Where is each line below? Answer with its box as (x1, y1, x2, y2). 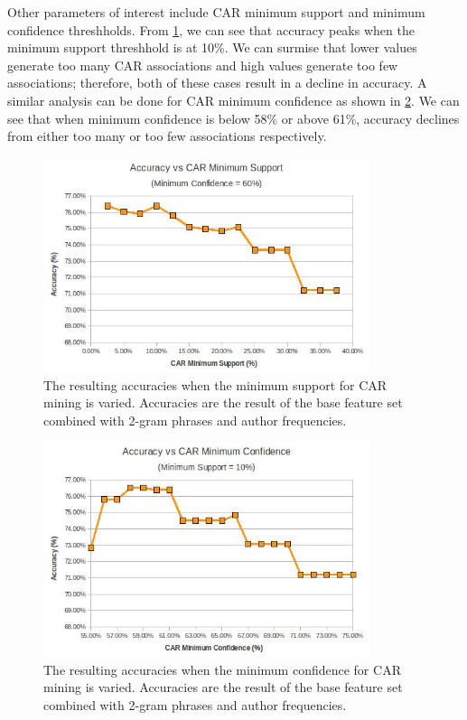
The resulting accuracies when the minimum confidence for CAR (43, 659, 401, 678)
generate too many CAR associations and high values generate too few (7, 55, 398, 74)
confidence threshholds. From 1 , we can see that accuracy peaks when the (7, 20, 415, 39)
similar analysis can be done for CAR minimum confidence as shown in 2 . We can (7, 90, 460, 109)
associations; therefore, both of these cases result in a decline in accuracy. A (7, 73, 427, 92)
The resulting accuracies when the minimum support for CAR (43, 375, 388, 394)
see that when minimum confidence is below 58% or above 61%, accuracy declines (7, 108, 460, 127)
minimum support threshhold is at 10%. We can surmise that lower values (7, 38, 417, 57)
